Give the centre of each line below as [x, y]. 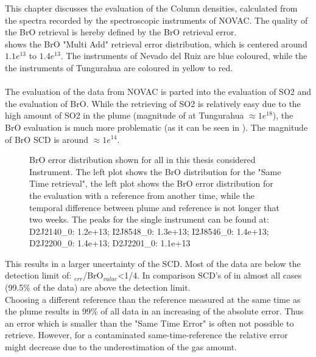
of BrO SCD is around [47, 139]
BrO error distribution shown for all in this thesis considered [142, 160]
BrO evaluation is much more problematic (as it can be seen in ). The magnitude [156, 127]
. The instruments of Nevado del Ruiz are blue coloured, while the [184, 56]
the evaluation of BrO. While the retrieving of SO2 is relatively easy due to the [153, 103]
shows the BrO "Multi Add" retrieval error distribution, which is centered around [156, 43]
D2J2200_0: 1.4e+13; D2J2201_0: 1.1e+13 [110, 243]
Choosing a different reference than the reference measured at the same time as [153, 299]
